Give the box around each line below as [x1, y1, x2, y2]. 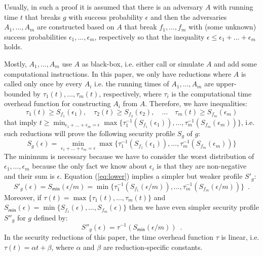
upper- [216, 78, 237, 89]
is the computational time [171, 88, 252, 99]
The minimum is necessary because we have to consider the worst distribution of [4, 150, 254, 161]
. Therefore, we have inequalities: [145, 98, 247, 109]
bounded [4, 88, 31, 99]
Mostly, [4, 58, 27, 69]
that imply [4, 116, 37, 127]
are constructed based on [36, 21, 115, 32]
